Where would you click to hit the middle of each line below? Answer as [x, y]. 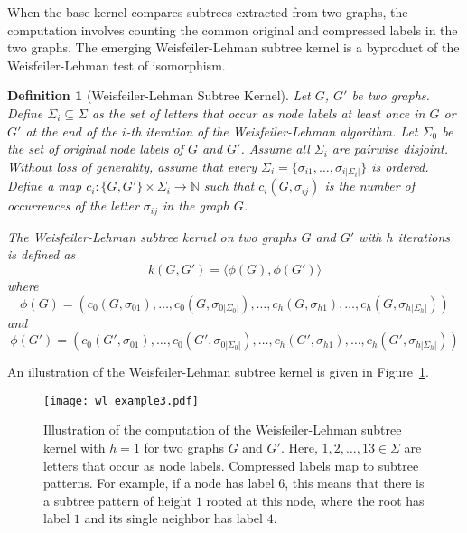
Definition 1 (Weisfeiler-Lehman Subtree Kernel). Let [159, 95]
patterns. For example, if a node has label [159, 483]
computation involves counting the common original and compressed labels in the [233, 29]
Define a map [45, 186]
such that [229, 186]
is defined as [42, 254]
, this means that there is [355, 483]
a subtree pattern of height [118, 500]
